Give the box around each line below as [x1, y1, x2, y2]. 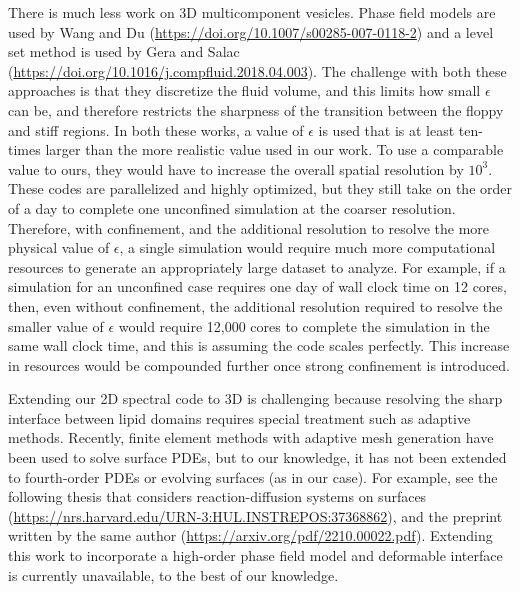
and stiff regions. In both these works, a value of [8, 119, 304, 140]
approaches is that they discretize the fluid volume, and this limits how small [8, 80, 481, 101]
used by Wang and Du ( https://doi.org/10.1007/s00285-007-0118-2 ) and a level [8, 21, 494, 42]
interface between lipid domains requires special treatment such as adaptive [8, 407, 471, 428]
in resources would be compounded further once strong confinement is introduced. [8, 354, 510, 375]
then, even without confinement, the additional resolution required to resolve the [8, 295, 503, 316]
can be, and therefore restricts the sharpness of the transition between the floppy [8, 99, 504, 120]
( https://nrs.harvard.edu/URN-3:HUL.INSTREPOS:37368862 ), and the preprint [8, 505, 503, 526]
